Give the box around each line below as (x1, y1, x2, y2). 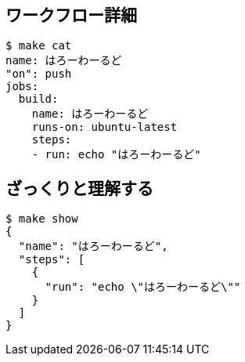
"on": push (5, 67, 72, 81)
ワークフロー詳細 (5, 5, 137, 25)
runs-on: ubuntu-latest (31, 121, 178, 134)
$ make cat (5, 39, 72, 52)
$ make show (5, 212, 78, 226)
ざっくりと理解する (5, 178, 153, 198)
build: (18, 92, 59, 106)
